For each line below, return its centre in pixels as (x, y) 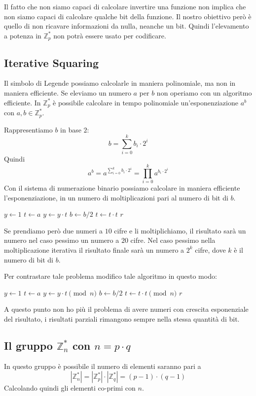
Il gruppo (28, 345)
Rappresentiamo (28, 129)
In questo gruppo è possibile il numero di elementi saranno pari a (103, 366)
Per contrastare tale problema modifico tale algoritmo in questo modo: (110, 276)
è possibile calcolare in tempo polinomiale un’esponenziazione (146, 102)
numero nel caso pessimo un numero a (62, 240)
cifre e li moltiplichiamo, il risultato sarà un (180, 230)
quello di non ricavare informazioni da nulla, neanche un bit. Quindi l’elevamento (127, 26)
